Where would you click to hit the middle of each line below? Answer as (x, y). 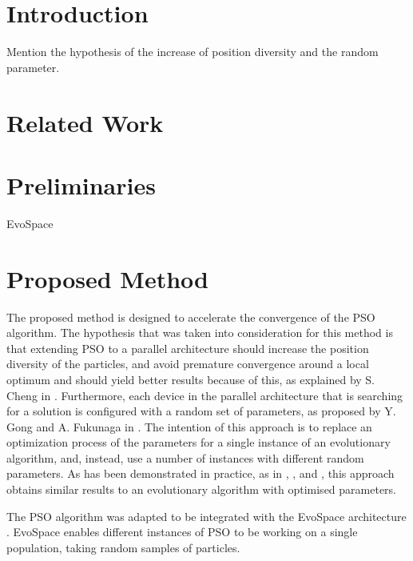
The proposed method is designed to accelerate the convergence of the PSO (191, 317)
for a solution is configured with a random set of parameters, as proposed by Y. (201, 411)
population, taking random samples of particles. (123, 547)
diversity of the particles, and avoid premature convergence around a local (188, 364)
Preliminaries (81, 184)
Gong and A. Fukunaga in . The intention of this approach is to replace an (189, 426)
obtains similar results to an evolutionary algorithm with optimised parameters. (201, 489)
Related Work (85, 122)
